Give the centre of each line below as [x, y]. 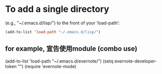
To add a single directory [57, 9]
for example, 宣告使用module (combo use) [71, 49]
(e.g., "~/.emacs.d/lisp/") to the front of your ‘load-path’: [62, 23]
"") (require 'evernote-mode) [47, 66]
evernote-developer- [136, 61]
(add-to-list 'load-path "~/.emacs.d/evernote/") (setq [59, 61]
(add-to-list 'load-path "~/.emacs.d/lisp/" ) [53, 32]
